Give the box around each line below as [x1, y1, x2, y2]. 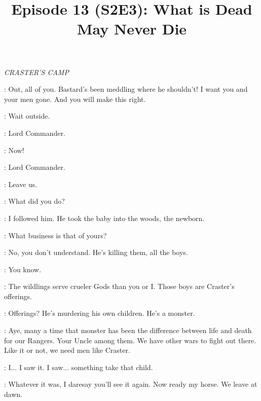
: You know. [4, 264, 42, 274]
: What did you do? [4, 196, 65, 206]
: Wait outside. [4, 111, 50, 121]
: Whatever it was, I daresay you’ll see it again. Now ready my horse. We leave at [4, 379, 257, 389]
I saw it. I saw [19, 361, 63, 372]
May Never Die [77, 18, 187, 39]
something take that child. [71, 361, 153, 372]
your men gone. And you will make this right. [4, 93, 146, 104]
